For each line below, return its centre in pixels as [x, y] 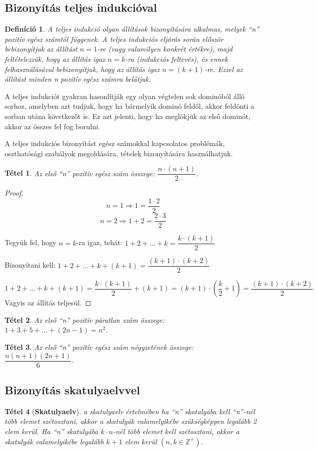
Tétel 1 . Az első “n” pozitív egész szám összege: [80, 173]
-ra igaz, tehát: [99, 242]
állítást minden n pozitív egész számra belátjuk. [78, 79]
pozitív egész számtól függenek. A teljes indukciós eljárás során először [114, 39]
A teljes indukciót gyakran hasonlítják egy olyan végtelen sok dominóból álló [125, 96]
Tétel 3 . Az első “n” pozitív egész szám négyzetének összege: [99, 347]
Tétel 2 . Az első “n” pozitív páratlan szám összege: [85, 319]
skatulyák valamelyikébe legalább [54, 441]
